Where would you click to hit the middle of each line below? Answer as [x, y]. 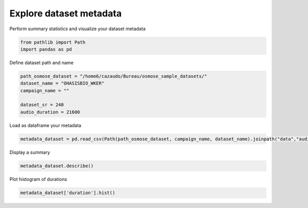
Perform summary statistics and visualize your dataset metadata [78, 29]
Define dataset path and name [42, 63]
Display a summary [30, 152]
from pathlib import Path [53, 42]
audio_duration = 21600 [50, 112]
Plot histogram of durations [38, 179]
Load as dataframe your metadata [45, 125]
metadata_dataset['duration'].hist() [68, 193]
